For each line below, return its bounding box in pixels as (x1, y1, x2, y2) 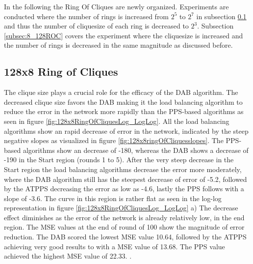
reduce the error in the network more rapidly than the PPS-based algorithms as (4, 106, 244, 117)
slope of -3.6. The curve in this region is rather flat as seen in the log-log (4, 193, 222, 203)
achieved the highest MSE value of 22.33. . (4, 251, 132, 261)
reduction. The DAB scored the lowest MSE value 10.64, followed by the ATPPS (4, 232, 247, 242)
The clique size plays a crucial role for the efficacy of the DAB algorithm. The (4, 87, 238, 97)
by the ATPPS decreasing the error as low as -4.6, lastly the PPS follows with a (4, 183, 244, 194)
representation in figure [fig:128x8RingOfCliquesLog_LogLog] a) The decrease (4, 203, 238, 213)
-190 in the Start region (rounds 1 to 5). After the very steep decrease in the (4, 154, 234, 165)
